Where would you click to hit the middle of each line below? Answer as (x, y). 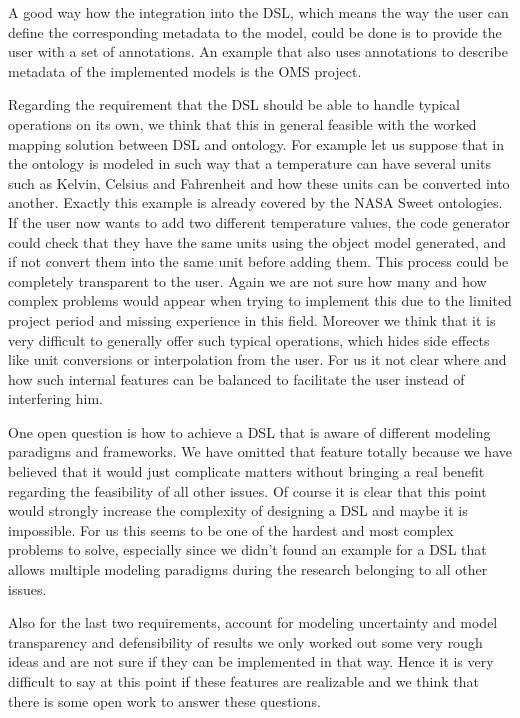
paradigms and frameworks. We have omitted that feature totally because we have (260, 451)
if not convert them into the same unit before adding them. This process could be (258, 261)
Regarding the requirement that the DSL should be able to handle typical (234, 104)
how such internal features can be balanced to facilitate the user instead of (236, 378)
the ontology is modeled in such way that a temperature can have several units (249, 163)
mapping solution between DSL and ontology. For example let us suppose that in (256, 143)
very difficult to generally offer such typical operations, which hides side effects (249, 339)
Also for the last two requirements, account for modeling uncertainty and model (253, 622)
